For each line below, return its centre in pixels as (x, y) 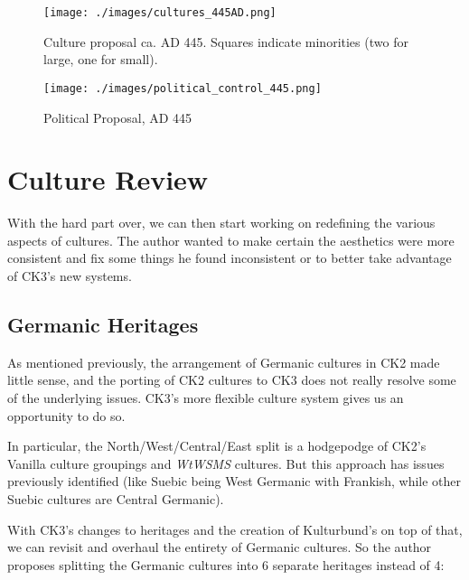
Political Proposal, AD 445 (118, 117)
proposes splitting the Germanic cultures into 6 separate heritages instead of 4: (226, 564)
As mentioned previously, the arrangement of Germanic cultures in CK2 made (224, 362)
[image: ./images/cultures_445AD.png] (160, 13)
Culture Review (108, 179)
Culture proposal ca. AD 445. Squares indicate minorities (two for (226, 41)
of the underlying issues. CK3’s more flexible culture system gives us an (206, 397)
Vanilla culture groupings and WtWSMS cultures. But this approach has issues (226, 463)
